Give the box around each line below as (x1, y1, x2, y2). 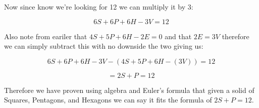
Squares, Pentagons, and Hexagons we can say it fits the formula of (4, 94, 212, 105)
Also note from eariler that (4, 31, 87, 41)
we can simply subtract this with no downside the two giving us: (4, 41, 203, 51)
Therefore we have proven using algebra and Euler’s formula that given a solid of (4, 84, 254, 95)
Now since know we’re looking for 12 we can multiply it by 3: (4, 2, 193, 12)
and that (165, 31, 192, 41)
